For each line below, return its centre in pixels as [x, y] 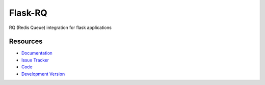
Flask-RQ [28, 13]
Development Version [43, 74]
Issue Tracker [35, 60]
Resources [26, 42]
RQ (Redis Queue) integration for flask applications [60, 28]
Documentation [37, 53]
